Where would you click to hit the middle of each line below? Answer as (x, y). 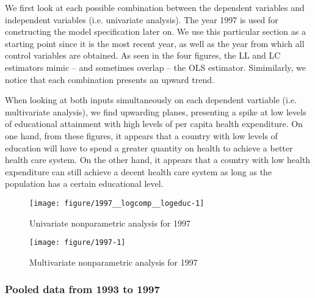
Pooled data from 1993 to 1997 (82, 289)
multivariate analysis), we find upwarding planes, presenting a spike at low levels (156, 111)
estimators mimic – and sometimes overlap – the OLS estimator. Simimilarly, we (156, 67)
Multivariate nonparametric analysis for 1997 (114, 262)
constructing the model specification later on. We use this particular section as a (155, 31)
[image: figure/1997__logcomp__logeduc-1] (117, 203)
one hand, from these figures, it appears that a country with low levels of (141, 135)
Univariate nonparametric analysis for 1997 (110, 223)
